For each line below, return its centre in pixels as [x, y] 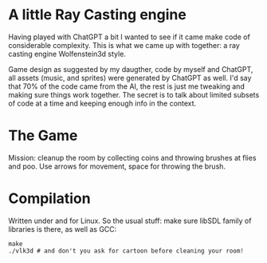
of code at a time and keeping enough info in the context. [102, 103]
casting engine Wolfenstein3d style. [67, 54]
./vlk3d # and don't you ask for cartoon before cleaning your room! [126, 251]
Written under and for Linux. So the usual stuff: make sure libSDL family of [130, 221]
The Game [43, 135]
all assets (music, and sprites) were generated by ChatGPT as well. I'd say [130, 78]
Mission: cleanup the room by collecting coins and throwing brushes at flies [132, 157]
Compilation [49, 199]
